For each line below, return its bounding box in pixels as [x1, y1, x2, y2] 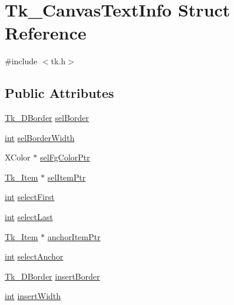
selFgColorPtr [39, 151, 90, 163]
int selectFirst [5, 191, 55, 203]
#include [5, 55, 38, 67]
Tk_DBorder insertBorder [5, 270, 100, 282]
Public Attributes [5, 84, 114, 102]
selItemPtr [47, 170, 86, 183]
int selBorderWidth [5, 131, 75, 143]
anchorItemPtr [47, 230, 101, 242]
